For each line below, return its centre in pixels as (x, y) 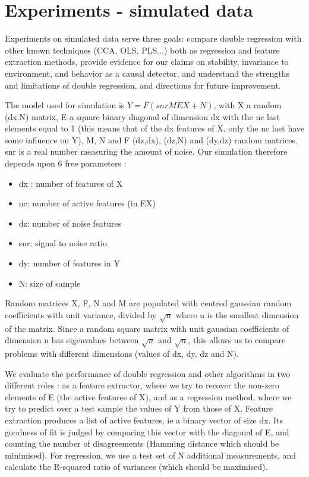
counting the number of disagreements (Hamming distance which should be (142, 443)
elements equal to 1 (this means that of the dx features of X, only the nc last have (154, 128)
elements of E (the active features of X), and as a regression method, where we (148, 396)
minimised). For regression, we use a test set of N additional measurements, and (151, 455)
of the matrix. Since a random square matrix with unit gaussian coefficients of (147, 328)
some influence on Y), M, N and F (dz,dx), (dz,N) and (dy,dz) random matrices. (151, 139)
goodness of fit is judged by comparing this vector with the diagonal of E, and (147, 432)
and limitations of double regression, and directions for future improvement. (143, 85)
